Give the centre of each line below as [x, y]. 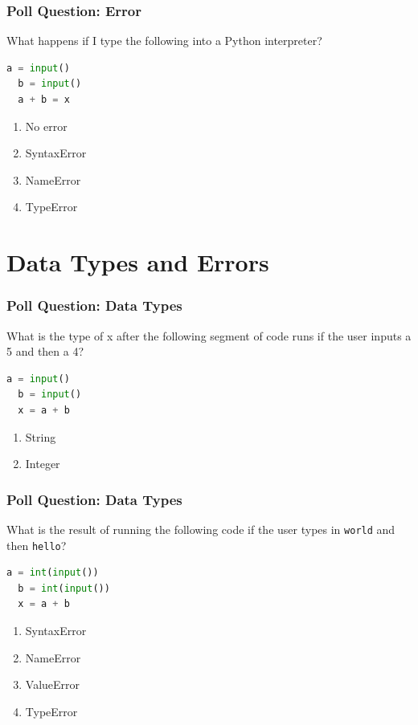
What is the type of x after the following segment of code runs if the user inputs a [209, 335]
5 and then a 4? [45, 351]
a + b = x [44, 100]
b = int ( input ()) [64, 588]
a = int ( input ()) [53, 573]
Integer [43, 464]
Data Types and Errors [138, 262]
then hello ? [37, 545]
